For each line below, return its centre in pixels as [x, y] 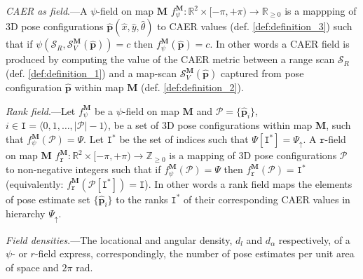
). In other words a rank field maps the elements [248, 183]
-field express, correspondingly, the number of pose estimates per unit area [194, 253]
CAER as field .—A [47, 11]
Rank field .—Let [41, 110]
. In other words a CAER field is [280, 44]
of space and [32, 267]
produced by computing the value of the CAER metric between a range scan [170, 59]
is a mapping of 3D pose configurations [253, 155]
